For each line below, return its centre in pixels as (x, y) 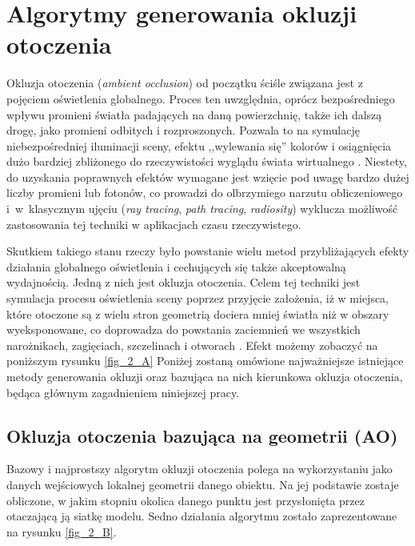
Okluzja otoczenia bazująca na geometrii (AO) (202, 435)
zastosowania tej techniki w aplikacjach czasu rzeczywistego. (154, 224)
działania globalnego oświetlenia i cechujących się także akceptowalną (176, 266)
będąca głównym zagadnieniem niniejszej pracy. (123, 392)
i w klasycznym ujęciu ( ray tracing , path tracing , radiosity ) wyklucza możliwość (202, 209)
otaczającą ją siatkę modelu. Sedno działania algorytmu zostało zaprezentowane (202, 516)
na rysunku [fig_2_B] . (62, 531)
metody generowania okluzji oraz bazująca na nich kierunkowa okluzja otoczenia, (205, 376)
